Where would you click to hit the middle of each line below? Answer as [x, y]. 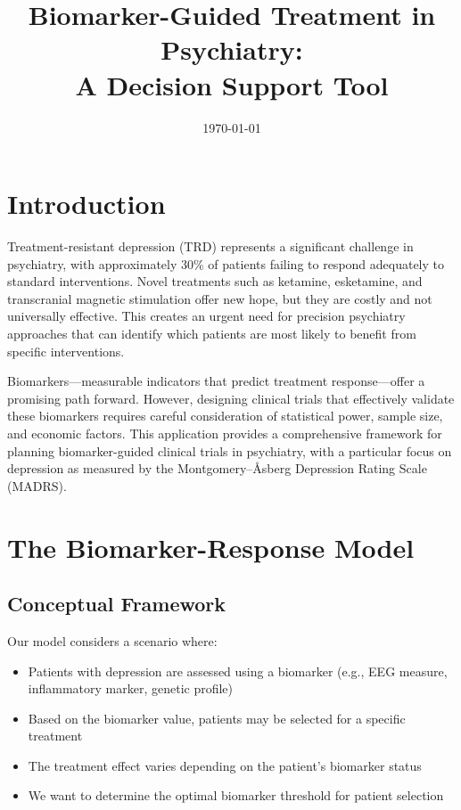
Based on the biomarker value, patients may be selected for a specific [217, 718]
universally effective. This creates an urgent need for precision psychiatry [206, 316]
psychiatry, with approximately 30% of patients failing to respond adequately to [226, 263]
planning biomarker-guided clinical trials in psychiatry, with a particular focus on [230, 450]
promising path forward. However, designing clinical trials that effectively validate [231, 398]
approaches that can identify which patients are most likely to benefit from [212, 333]
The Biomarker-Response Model [211, 547]
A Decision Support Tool [232, 84]
